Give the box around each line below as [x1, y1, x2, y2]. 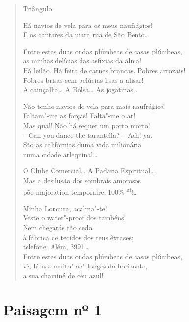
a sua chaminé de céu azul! [23, 270, 104, 280]
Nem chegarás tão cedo [23, 222, 92, 232]
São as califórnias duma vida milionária [23, 139, 142, 150]
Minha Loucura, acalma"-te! [23, 203, 107, 213]
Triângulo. [23, 3, 54, 13]
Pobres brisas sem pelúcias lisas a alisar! [23, 75, 144, 85]
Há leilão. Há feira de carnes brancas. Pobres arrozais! [23, 65, 186, 75]
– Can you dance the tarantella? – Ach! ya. [23, 130, 153, 140]
